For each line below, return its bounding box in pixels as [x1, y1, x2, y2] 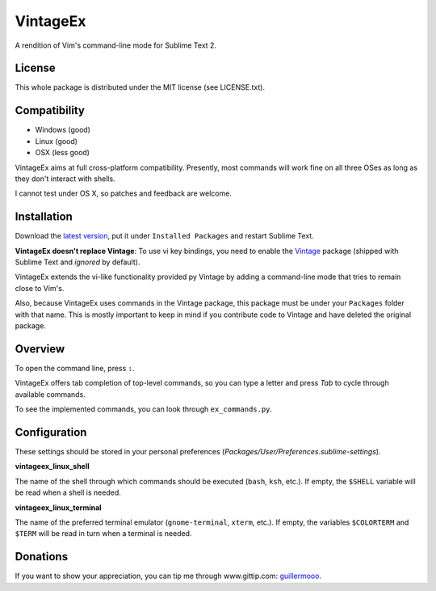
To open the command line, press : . [15, 363, 135, 373]
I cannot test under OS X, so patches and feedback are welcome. [15, 188, 232, 198]
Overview [15, 342, 65, 356]
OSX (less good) [35, 148, 90, 158]
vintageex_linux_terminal [15, 502, 102, 513]
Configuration [15, 425, 87, 439]
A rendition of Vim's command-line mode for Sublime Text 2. [15, 40, 217, 50]
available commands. [15, 389, 86, 399]
